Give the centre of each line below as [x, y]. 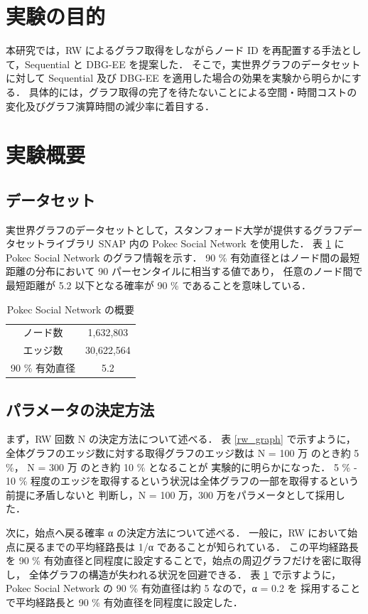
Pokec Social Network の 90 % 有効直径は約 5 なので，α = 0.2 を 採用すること [183, 588]
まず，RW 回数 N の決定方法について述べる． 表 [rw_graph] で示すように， [181, 439]
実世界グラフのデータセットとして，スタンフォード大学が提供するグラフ [174, 229]
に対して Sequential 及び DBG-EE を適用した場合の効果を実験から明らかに [179, 78]
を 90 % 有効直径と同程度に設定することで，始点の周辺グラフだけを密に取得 [184, 560]
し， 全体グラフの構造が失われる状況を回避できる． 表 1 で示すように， [173, 574]
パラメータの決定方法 [80, 409]
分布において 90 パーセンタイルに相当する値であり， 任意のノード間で [199, 271]
